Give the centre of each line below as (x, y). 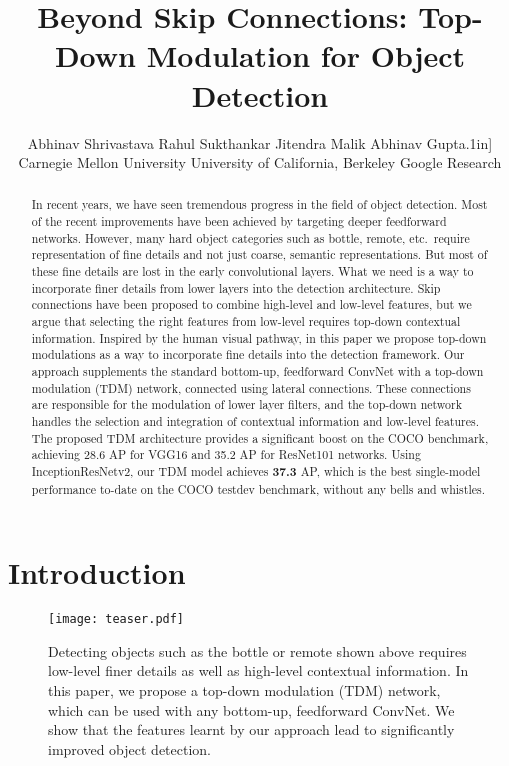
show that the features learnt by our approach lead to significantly (251, 729)
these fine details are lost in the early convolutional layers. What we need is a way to (252, 271)
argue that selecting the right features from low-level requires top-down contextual (246, 321)
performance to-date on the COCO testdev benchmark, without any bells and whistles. (258, 488)
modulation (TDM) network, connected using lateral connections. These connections (251, 387)
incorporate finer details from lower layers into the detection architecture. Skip (236, 287)
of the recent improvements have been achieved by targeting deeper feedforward (239, 221)
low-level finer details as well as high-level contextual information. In (258, 670)
